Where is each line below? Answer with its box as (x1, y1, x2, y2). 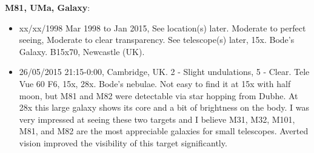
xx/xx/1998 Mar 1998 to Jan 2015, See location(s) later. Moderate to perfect (19, 21, 306, 34)
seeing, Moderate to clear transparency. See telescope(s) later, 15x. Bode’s (19, 33, 295, 46)
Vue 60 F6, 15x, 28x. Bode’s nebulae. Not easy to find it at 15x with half (19, 77, 291, 90)
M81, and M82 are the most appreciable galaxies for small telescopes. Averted (19, 125, 309, 137)
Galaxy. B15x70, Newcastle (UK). (19, 45, 145, 57)
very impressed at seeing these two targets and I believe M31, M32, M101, (19, 112, 295, 125)
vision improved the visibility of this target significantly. (19, 136, 227, 149)
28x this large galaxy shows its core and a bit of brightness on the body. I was (19, 101, 309, 114)
